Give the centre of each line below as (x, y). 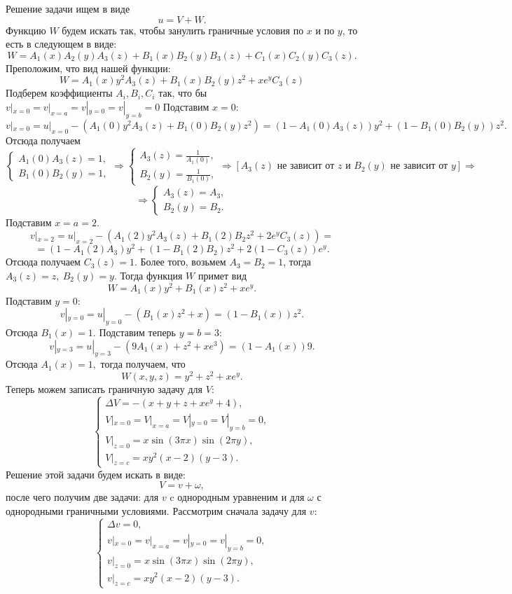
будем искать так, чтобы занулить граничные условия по (183, 30)
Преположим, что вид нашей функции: (88, 68)
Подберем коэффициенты (59, 93)
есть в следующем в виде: (61, 44)
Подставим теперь (138, 332)
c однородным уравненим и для (237, 497)
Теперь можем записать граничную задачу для (104, 389)
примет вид (222, 275)
